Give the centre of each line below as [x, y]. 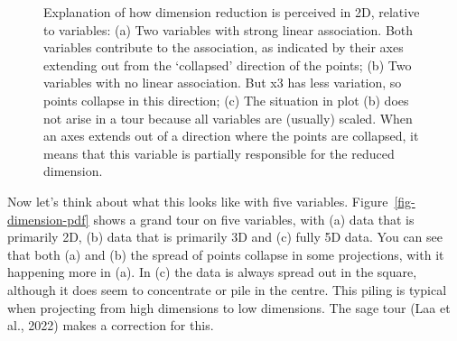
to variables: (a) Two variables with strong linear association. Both [228, 29]
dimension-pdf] [48, 219]
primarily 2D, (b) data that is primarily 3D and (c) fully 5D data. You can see [225, 237]
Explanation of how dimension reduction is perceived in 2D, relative [232, 12]
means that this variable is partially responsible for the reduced [219, 153]
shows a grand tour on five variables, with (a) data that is [254, 219]
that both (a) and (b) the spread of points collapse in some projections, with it [226, 254]
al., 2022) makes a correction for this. [111, 325]
